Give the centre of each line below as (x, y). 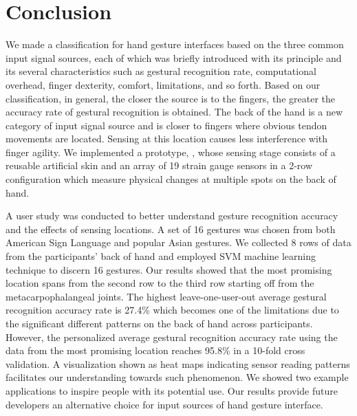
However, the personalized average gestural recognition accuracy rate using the (172, 337)
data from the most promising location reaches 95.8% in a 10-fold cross (155, 350)
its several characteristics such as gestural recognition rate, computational (161, 71)
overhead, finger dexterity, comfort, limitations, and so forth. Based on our (163, 84)
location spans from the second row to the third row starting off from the (160, 283)
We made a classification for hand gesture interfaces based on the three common (175, 44)
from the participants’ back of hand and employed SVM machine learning (161, 256)
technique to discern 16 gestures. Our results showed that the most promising (169, 269)
